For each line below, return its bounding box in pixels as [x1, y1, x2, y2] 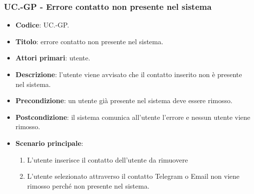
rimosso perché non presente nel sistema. [27, 180, 150, 191]
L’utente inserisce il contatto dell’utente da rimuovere [27, 154, 188, 165]
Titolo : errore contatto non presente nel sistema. [15, 36, 163, 46]
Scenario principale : [15, 138, 83, 148]
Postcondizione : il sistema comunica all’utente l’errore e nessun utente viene [15, 111, 251, 122]
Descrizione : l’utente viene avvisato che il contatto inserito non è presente [15, 69, 242, 79]
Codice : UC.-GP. [15, 20, 69, 30]
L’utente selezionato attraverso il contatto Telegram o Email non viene [27, 171, 240, 181]
